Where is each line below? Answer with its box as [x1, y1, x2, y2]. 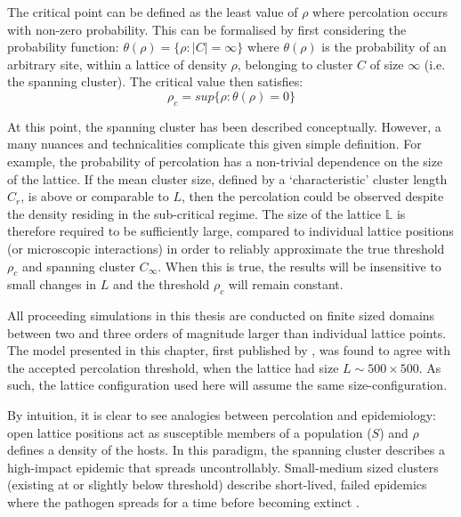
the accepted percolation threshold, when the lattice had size [7, 358, 339, 376]
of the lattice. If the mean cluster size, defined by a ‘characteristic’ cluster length [7, 169, 448, 188]
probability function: [7, 37, 119, 56]
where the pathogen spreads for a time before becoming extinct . [7, 493, 360, 512]
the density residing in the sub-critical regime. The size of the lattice [7, 204, 381, 222]
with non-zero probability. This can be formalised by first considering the [7, 20, 407, 38]
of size [369, 54, 404, 73]
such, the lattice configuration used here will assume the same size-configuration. [7, 376, 448, 394]
